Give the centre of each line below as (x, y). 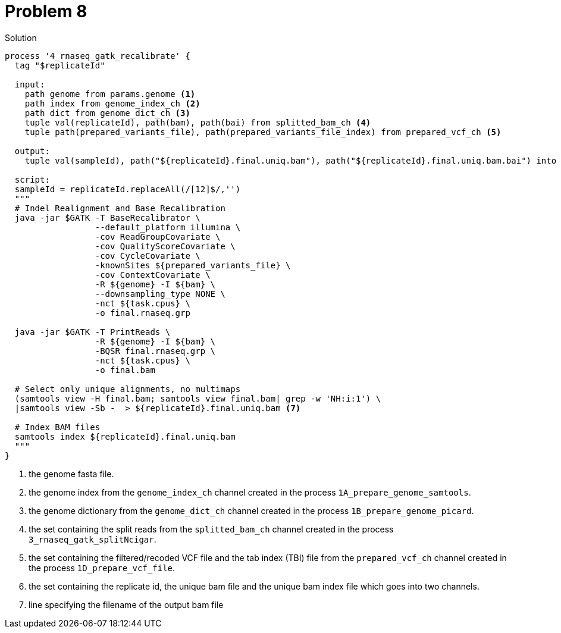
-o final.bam (125, 370)
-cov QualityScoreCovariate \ (165, 246)
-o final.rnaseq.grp (142, 313)
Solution (21, 37)
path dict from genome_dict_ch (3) (107, 113)
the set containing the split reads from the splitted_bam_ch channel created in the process (211, 529)
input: (30, 84)
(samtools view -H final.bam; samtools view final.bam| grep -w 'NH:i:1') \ (198, 398)
